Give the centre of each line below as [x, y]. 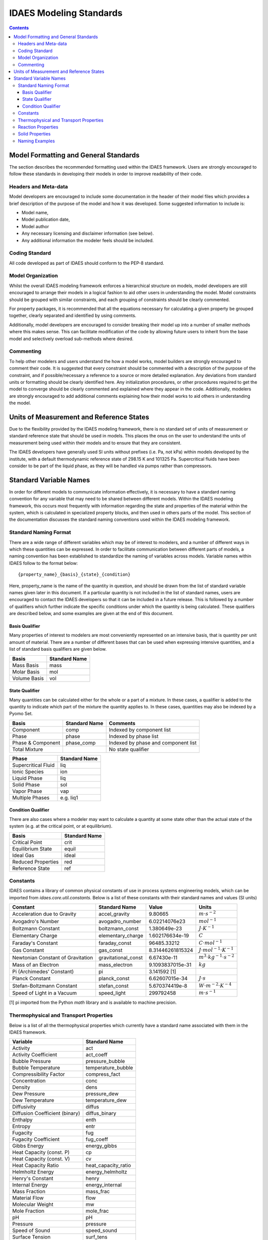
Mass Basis [26, 665]
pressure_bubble [105, 1061]
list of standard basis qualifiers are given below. [58, 649]
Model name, [35, 213]
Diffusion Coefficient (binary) [46, 1114]
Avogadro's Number [36, 921]
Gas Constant [28, 950]
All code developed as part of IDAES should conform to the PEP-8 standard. [87, 263]
